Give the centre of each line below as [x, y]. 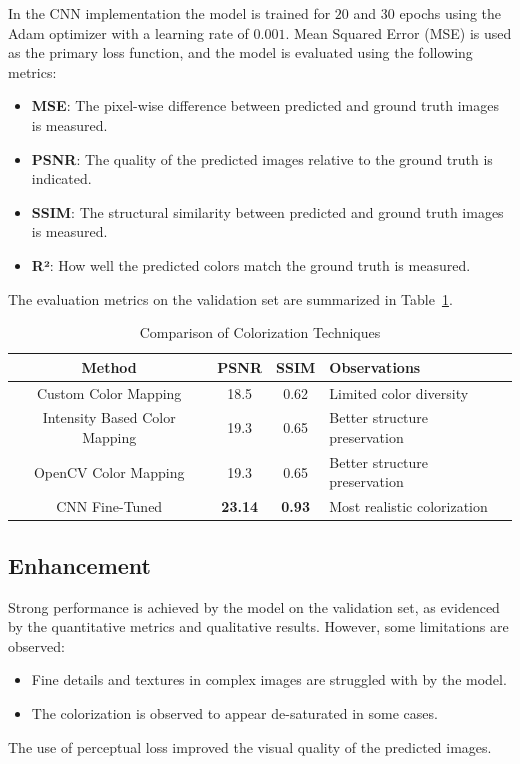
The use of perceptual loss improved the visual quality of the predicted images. [250, 746]
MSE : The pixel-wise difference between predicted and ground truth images [265, 105]
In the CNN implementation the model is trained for [169, 13]
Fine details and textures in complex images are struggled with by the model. [269, 679]
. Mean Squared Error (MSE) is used [398, 32]
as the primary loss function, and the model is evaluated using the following [240, 52]
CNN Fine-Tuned [109, 506]
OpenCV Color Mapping [109, 471]
